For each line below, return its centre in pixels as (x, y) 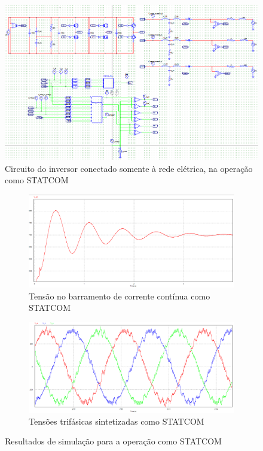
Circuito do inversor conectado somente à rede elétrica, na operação (129, 168)
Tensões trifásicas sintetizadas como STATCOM (117, 421)
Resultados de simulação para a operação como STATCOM (113, 441)
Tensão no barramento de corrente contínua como (120, 296)
